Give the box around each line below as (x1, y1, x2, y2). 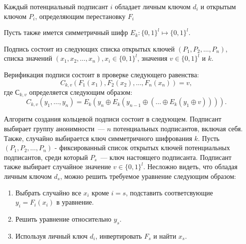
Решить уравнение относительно (15, 214, 112, 224)
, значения (137, 53, 168, 63)
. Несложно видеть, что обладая (143, 161, 238, 172)
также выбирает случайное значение (4, 161, 111, 172)
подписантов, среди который (4, 152, 88, 162)
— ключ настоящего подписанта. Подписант (100, 152, 232, 162)
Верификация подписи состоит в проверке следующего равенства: (4, 69, 199, 79)
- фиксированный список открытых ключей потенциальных (54, 142, 230, 153)
